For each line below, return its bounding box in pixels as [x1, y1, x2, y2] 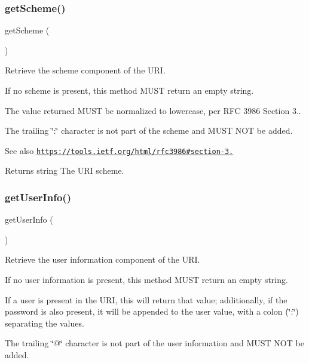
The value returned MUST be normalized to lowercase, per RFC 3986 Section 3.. [5, 104, 301, 116]
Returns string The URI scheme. [5, 164, 124, 177]
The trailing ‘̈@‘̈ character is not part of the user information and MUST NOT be [5, 337, 304, 349]
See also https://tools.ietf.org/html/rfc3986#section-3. [5, 144, 234, 156]
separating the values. [5, 316, 84, 329]
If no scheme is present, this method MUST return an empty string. [5, 84, 254, 96]
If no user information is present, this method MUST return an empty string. [5, 273, 288, 286]
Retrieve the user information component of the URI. [5, 253, 200, 266]
